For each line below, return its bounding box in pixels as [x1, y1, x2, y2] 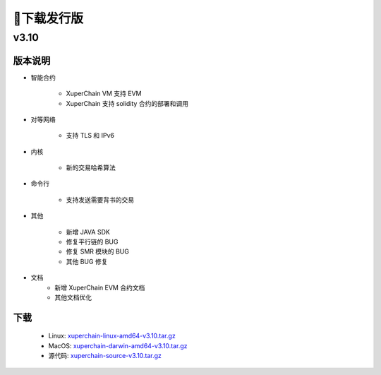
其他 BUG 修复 [66, 257, 108, 266]
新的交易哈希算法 [66, 163, 116, 172]
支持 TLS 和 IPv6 [66, 131, 114, 140]
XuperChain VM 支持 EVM [66, 89, 142, 98]
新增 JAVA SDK [66, 227, 111, 236]
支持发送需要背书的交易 [66, 195, 134, 204]
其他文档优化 [54, 293, 92, 302]
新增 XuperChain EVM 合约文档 [54, 283, 145, 292]
